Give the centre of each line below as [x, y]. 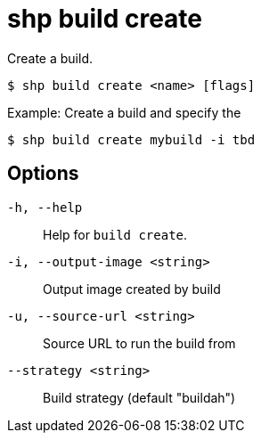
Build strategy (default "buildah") [139, 397]
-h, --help [45, 207]
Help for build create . [115, 234]
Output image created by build [132, 289]
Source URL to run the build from [139, 343]
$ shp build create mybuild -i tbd [131, 139]
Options [43, 174]
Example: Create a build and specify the [124, 112]
